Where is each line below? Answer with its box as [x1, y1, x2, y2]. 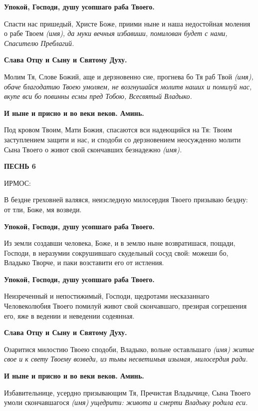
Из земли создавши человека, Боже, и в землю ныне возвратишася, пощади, [4, 238, 236, 248]
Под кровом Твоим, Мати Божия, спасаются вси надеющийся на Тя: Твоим [4, 124, 232, 135]
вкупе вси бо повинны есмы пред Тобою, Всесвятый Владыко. [4, 91, 192, 101]
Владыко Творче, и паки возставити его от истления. [4, 257, 164, 268]
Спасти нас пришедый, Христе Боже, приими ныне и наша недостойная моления [4, 18, 251, 28]
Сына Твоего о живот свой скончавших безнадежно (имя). [4, 144, 182, 154]
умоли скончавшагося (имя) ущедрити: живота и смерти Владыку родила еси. [4, 397, 248, 408]
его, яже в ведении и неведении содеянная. [4, 310, 135, 321]
